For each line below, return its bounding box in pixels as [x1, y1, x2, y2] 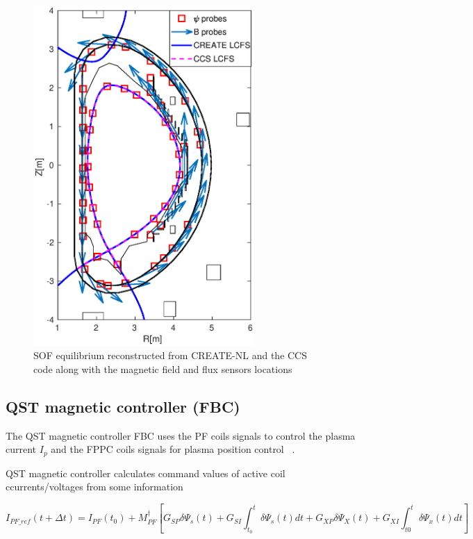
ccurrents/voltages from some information [6, 479, 183, 494]
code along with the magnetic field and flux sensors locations [33, 361, 292, 376]
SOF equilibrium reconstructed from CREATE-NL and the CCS [33, 348, 308, 363]
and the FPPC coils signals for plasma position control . [51, 442, 295, 456]
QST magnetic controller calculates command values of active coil [6, 465, 285, 480]
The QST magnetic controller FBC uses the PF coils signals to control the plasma [6, 428, 356, 442]
